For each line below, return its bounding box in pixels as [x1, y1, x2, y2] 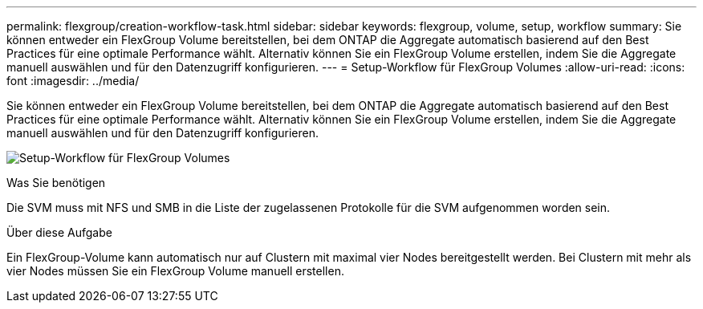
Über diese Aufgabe [6, 226, 112, 239]
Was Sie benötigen [6, 176, 106, 189]
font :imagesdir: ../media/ [6, 74, 140, 87]
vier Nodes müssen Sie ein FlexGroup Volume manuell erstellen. [6, 264, 344, 278]
